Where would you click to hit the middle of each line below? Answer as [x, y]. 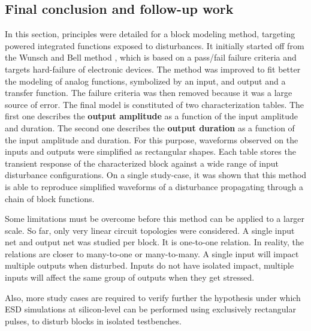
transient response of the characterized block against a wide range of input [142, 163]
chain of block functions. [50, 198]
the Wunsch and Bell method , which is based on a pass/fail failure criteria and [151, 57]
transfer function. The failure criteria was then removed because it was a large [149, 93]
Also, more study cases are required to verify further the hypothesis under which [153, 297]
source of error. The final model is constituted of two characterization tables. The [155, 104]
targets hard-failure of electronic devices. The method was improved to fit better [153, 69]
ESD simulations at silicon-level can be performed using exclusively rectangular [150, 309]
